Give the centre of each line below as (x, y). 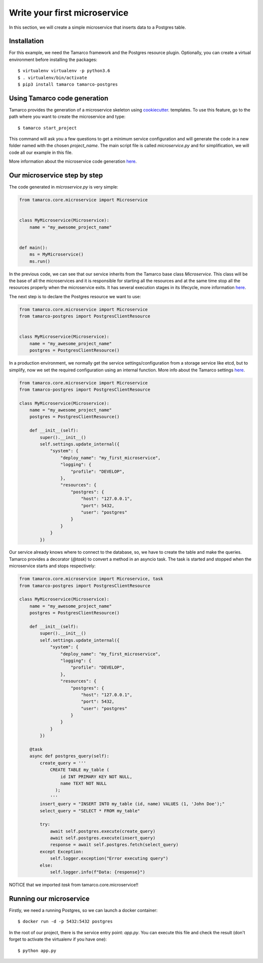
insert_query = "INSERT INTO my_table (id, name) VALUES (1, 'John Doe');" (132, 804)
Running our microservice (49, 898)
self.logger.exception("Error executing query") (109, 858)
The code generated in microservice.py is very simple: (64, 187)
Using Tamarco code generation (59, 98)
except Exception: (62, 851)
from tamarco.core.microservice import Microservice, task (91, 579)
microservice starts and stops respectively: (52, 566)
